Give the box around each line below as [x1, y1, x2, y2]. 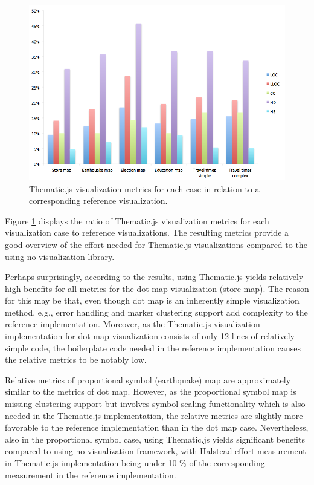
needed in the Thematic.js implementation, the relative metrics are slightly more [5, 409, 303, 422]
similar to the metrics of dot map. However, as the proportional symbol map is [5, 385, 296, 398]
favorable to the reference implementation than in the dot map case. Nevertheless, [5, 421, 309, 434]
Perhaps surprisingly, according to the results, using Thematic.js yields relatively [5, 270, 304, 283]
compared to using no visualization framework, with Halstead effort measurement [5, 444, 306, 457]
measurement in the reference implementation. [5, 468, 176, 481]
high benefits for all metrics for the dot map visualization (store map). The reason [5, 282, 309, 295]
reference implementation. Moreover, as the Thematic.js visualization [5, 317, 260, 330]
